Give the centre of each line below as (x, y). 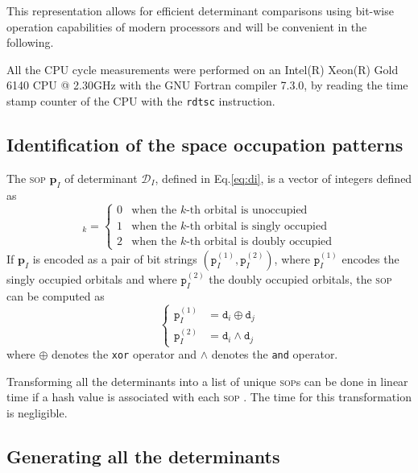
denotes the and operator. (275, 354)
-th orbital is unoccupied (247, 211)
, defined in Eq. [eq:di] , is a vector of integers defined (283, 178)
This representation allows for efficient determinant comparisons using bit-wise (200, 10)
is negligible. (37, 413)
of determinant (101, 178)
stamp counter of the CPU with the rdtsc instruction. (141, 100)
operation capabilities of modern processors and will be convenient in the (187, 26)
